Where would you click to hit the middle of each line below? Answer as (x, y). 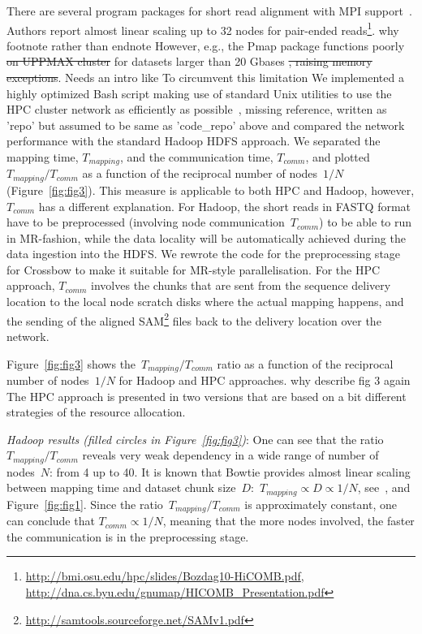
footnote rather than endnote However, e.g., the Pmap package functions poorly (206, 45)
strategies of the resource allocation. (96, 412)
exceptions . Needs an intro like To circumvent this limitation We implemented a (205, 78)
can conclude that (51, 521)
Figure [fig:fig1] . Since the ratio (85, 504)
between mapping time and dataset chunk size (121, 487)
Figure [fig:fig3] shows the (71, 363)
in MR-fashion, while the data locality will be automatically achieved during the (206, 237)
